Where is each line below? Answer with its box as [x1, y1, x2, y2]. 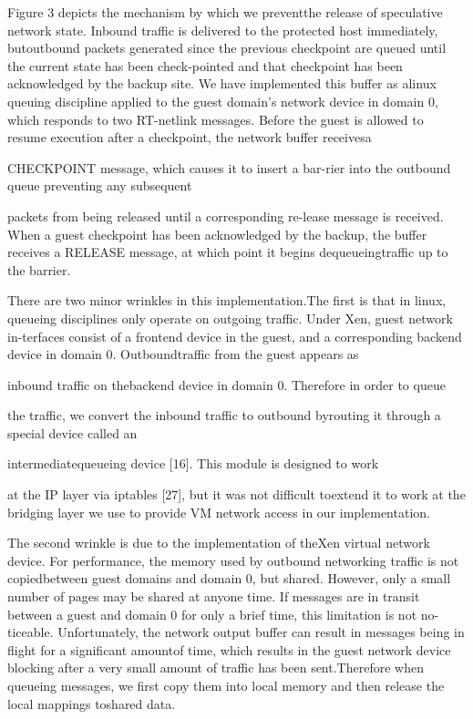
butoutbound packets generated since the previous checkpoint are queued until [7, 38, 447, 57]
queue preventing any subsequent [7, 176, 192, 195]
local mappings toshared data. [7, 693, 176, 713]
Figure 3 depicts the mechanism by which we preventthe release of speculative [7, 3, 443, 21]
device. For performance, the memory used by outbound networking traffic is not [7, 550, 459, 570]
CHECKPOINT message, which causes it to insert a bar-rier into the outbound [7, 158, 451, 177]
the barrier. [7, 260, 71, 279]
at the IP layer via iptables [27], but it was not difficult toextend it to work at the [7, 485, 466, 504]
